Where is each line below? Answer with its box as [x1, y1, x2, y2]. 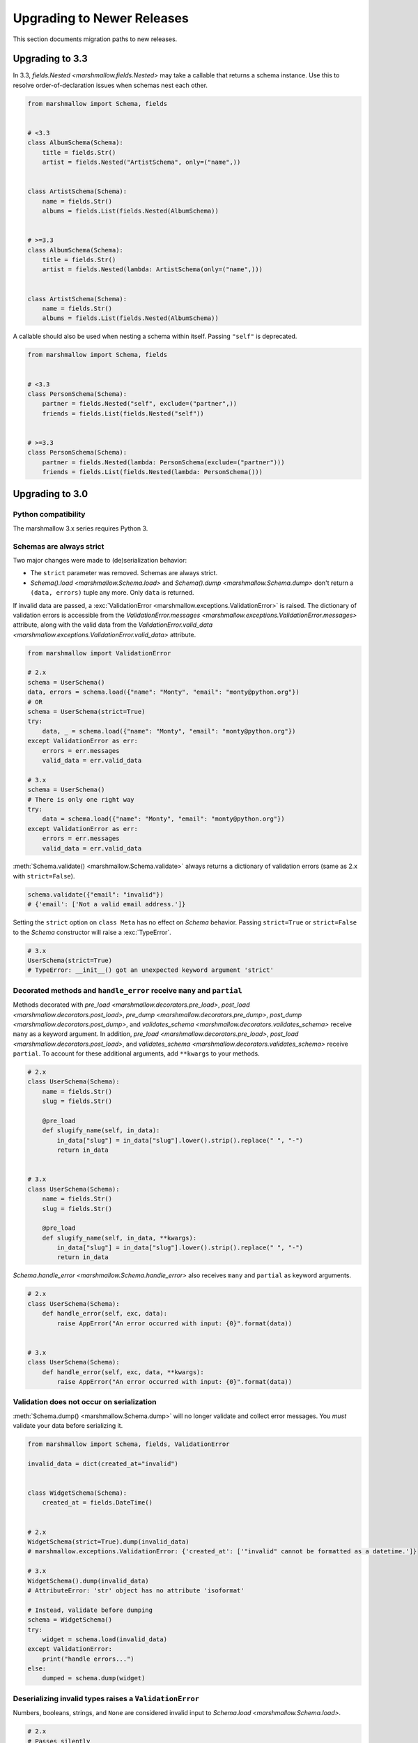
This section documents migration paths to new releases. [13, 35, 178, 43]
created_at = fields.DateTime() [42, 1499, 153, 1507]
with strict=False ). [13, 871, 75, 880]
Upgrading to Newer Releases [13, 10, 189, 26]
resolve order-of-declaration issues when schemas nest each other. [13, 81, 208, 89]
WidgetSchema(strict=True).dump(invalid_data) [27, 1537, 189, 1546]
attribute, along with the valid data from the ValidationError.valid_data [13, 621, 213, 629]
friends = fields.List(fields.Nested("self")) [42, 409, 205, 418]
